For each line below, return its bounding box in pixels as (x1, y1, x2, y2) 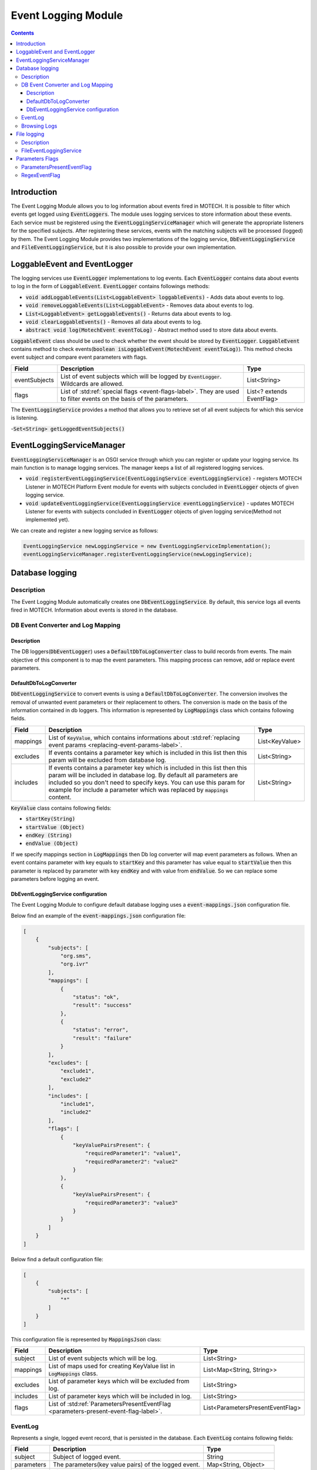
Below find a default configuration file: (11, 1255, 104, 1262)
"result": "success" (72, 1002, 132, 1008)
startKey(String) (25, 816, 76, 823)
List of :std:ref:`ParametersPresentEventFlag (48, 1400, 171, 1408)
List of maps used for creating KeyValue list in (48, 1362, 176, 1370)
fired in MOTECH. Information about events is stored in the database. (11, 606, 178, 614)
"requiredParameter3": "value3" (85, 1200, 178, 1206)
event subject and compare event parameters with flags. (11, 353, 148, 361)
